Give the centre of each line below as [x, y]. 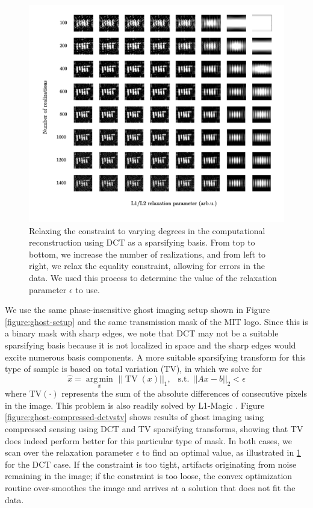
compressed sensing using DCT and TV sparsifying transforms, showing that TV [154, 429]
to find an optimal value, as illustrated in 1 [222, 452]
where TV [23, 393]
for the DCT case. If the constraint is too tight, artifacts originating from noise [151, 464]
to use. [88, 289]
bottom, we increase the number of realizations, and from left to [147, 254]
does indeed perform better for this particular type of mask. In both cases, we [149, 440]
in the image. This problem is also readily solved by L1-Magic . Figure [135, 405]
